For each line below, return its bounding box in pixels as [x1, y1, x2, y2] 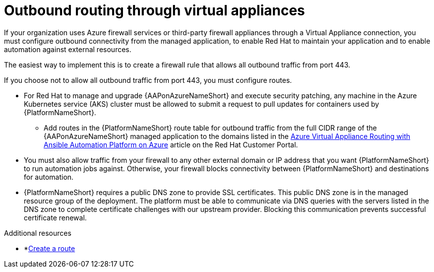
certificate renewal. [24, 213, 87, 222]
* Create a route [24, 244, 75, 253]
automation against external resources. [4, 45, 131, 54]
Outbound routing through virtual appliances [4, 2, 305, 19]
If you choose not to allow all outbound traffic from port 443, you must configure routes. [4, 75, 292, 84]
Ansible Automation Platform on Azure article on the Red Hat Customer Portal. [44, 140, 298, 149]
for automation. [24, 172, 74, 181]
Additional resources [4, 228, 71, 237]
